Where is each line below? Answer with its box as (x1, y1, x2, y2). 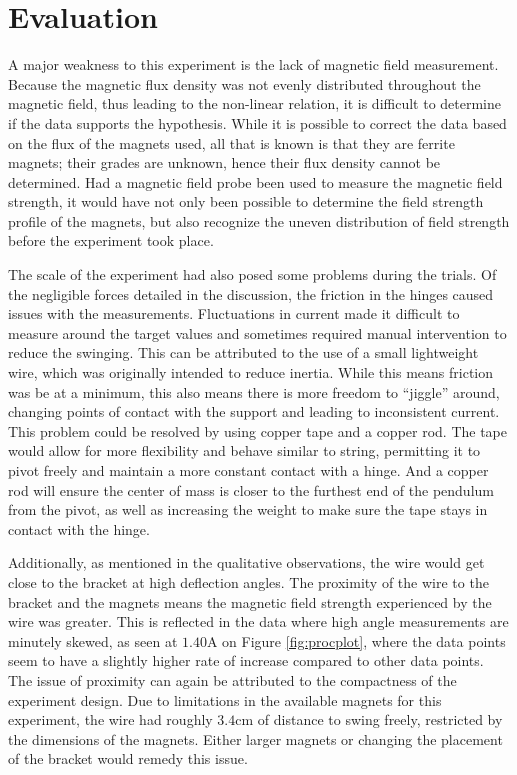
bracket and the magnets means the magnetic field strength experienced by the (8, 591, 492, 612)
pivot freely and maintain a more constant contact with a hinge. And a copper (8, 460, 489, 480)
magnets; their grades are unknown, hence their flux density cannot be (8, 152, 441, 173)
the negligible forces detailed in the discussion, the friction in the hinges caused (8, 283, 494, 304)
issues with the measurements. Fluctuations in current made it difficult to (8, 303, 460, 324)
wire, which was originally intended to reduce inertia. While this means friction (8, 362, 493, 383)
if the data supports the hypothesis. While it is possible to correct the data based (8, 112, 507, 133)
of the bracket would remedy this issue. (8, 748, 248, 769)
